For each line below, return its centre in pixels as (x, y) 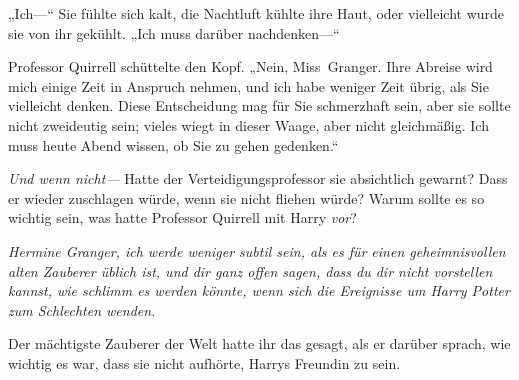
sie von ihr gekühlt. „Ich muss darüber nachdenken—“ (174, 32)
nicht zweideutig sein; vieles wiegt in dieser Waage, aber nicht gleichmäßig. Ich (248, 124)
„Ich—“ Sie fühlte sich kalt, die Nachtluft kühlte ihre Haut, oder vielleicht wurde (256, 13)
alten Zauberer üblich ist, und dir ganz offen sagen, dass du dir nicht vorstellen (250, 270)
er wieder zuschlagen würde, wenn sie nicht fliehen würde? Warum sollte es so (246, 197)
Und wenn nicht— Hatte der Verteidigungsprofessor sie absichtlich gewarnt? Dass (258, 178)
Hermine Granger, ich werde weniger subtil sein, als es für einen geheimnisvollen (257, 250)
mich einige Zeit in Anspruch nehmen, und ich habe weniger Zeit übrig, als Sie (248, 85)
